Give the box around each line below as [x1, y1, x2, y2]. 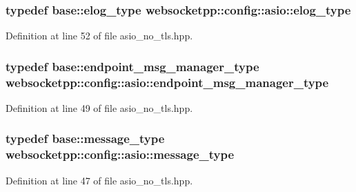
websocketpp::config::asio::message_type [6, 146, 235, 163]
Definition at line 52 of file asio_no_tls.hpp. [6, 28, 193, 43]
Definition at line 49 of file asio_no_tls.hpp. [6, 100, 193, 115]
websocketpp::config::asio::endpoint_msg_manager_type [6, 73, 329, 90]
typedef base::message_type [6, 130, 165, 147]
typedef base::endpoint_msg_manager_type [6, 57, 259, 75]
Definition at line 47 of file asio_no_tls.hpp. [6, 173, 193, 187]
